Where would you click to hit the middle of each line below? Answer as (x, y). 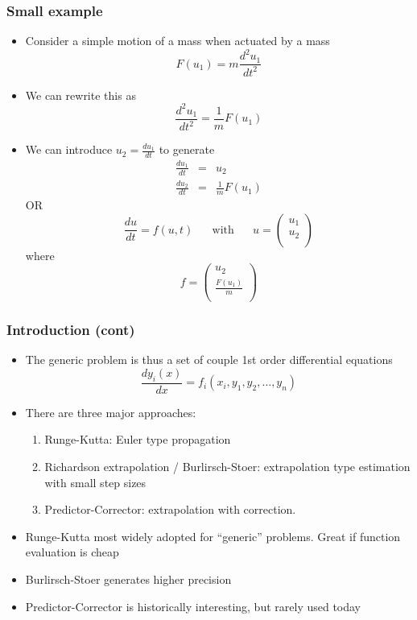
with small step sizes (95, 482)
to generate (187, 149)
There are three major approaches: (111, 412)
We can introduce (69, 149)
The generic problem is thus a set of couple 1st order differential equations (209, 360)
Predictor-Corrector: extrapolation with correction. (170, 509)
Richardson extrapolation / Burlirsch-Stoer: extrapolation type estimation (227, 466)
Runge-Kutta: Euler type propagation (138, 439)
